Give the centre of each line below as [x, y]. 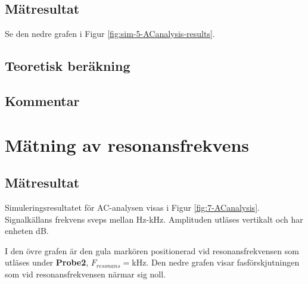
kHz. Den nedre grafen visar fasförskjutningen [216, 262]
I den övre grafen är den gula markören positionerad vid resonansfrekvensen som [152, 250]
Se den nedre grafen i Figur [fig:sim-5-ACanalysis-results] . [110, 34]
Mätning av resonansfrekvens [127, 144]
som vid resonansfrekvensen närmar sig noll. [85, 274]
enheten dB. [27, 231]
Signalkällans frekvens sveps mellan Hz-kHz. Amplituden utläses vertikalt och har [154, 219]
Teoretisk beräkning [68, 66]
